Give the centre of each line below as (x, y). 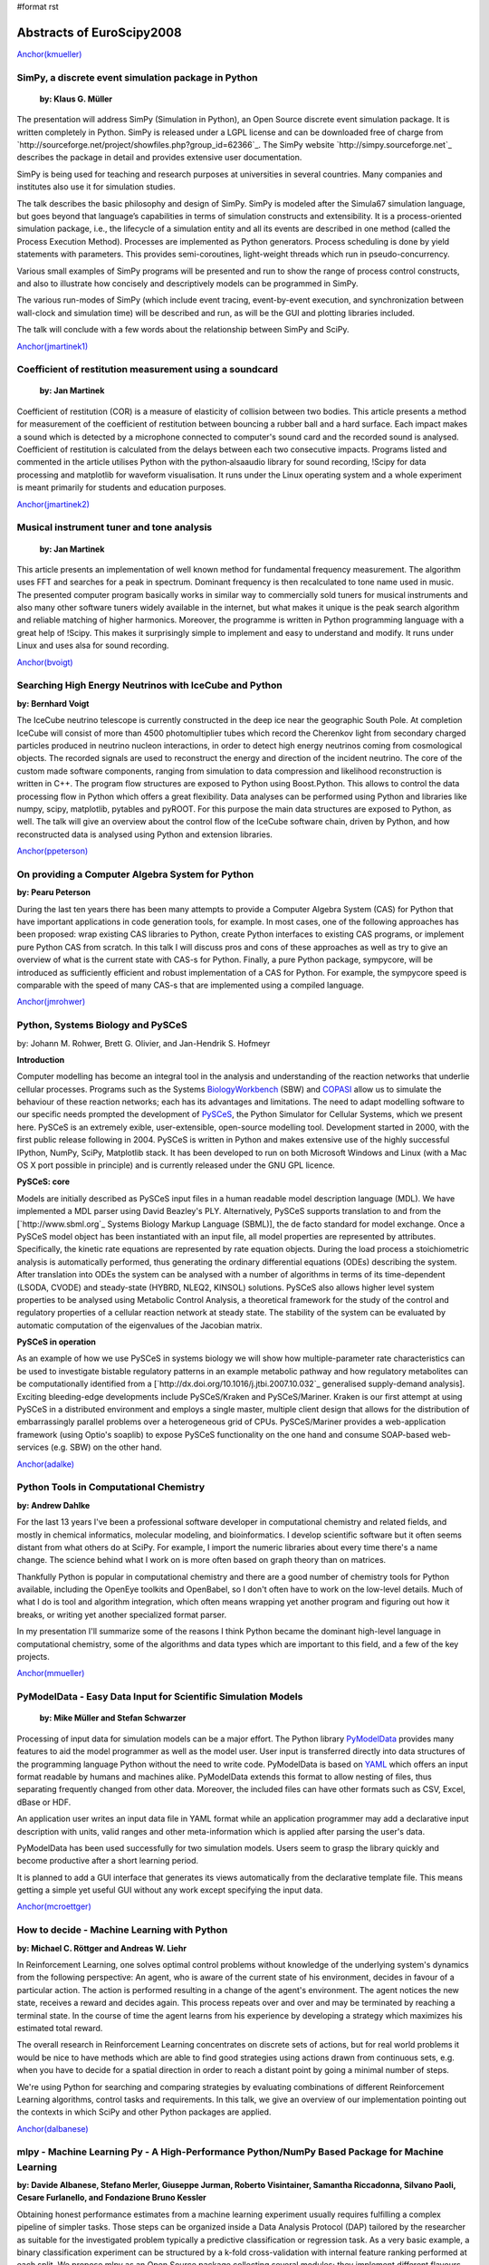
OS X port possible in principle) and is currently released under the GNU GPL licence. (176, 1165)
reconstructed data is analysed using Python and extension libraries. (145, 834)
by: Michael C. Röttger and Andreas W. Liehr (102, 1948)
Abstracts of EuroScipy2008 (99, 32)
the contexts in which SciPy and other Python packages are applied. (144, 2112)
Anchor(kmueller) (49, 53)
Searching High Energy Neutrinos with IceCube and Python (149, 686)
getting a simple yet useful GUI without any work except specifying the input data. (170, 1890)
